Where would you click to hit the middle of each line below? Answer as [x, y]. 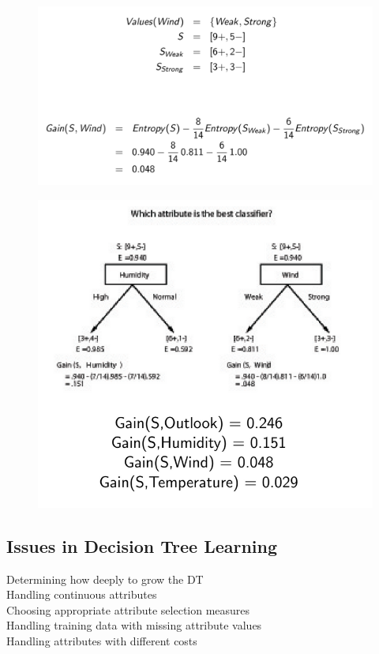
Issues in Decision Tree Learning [142, 545]
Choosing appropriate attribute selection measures [128, 609]
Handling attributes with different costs [102, 640]
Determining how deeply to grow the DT [105, 579]
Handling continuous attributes [82, 594]
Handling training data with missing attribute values [134, 625]
